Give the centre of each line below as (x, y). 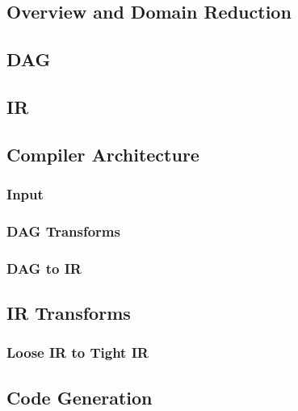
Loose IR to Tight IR (78, 352)
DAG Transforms (63, 231)
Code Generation (80, 397)
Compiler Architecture (103, 154)
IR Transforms (69, 313)
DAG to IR (44, 268)
